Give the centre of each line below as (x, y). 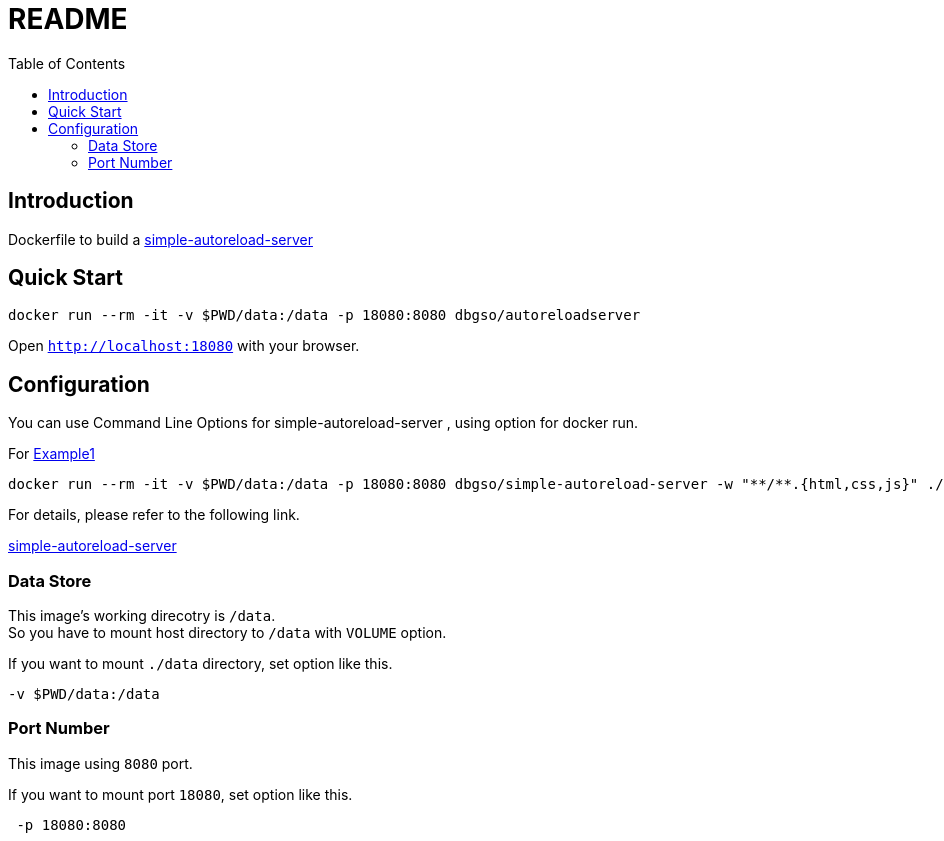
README (68, 19)
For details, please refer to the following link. (154, 515)
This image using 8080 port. (100, 763)
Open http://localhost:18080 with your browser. (184, 346)
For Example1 (51, 454)
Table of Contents (67, 63)
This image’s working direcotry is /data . (142, 616)
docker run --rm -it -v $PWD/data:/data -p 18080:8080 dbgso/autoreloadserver (324, 315)
